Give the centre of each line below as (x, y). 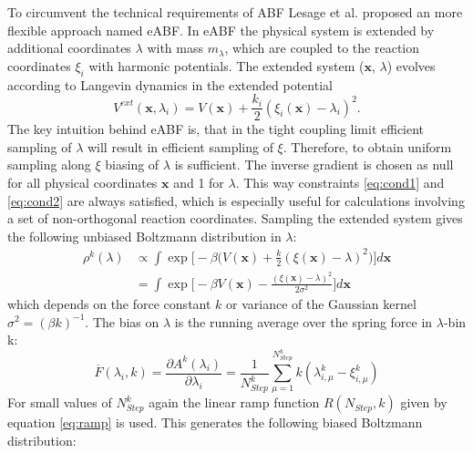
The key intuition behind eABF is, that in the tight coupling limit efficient (216, 129)
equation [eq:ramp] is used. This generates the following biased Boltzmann (215, 422)
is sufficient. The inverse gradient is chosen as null (314, 165)
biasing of (132, 165)
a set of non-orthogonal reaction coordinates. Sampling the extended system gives (235, 218)
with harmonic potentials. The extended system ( (226, 65)
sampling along (49, 165)
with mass (175, 48)
